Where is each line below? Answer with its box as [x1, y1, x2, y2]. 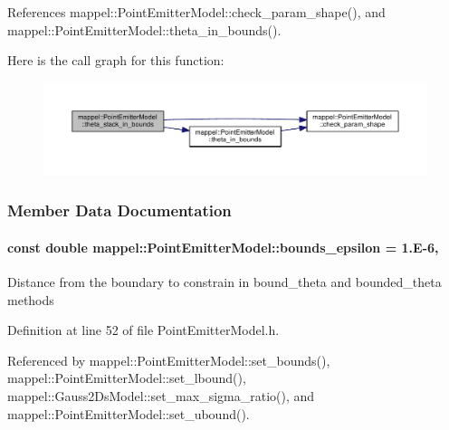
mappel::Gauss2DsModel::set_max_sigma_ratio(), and [7, 387, 315, 406]
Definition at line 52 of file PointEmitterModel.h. [7, 320, 280, 339]
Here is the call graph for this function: [7, 51, 224, 70]
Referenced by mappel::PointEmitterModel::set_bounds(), [7, 350, 330, 369]
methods [7, 290, 54, 309]
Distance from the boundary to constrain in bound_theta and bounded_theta [7, 272, 442, 291]
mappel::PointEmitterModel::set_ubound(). [7, 404, 250, 423]
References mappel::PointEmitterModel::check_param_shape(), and [7, 3, 386, 21]
